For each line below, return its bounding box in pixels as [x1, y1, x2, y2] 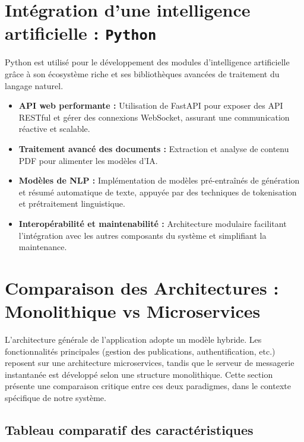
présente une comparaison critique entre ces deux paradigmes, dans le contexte [5, 380, 291, 392]
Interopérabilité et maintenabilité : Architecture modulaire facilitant [18, 217, 287, 229]
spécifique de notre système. [5, 392, 106, 404]
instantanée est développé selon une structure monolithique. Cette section [5, 368, 273, 380]
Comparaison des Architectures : [5, 275, 279, 299]
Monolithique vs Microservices [5, 299, 261, 323]
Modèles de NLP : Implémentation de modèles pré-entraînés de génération [18, 174, 300, 187]
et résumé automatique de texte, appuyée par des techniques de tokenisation [18, 185, 297, 198]
